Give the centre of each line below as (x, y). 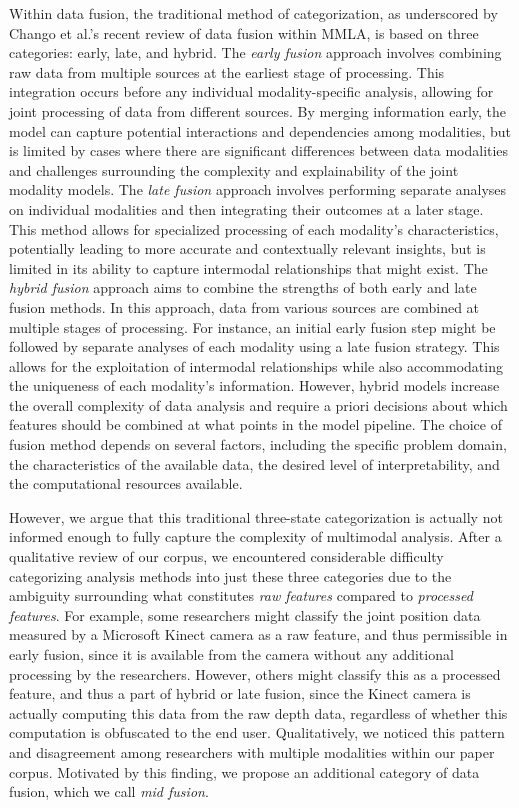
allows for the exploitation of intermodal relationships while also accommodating (256, 365)
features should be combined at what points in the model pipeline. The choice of (255, 424)
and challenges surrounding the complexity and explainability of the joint (234, 169)
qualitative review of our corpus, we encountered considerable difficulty (226, 556)
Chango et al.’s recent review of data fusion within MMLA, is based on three (244, 32)
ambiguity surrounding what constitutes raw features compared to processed (241, 595)
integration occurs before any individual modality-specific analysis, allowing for (251, 91)
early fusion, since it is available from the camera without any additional (231, 654)
